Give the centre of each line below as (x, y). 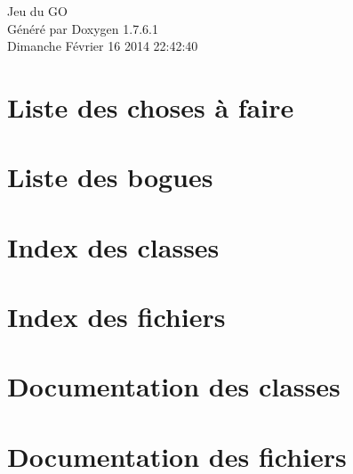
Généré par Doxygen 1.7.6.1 (83, 28)
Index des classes (113, 246)
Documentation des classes (174, 386)
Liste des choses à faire (151, 106)
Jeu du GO (37, 11)
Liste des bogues (110, 177)
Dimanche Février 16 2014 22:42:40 (103, 46)
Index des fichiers (116, 317)
